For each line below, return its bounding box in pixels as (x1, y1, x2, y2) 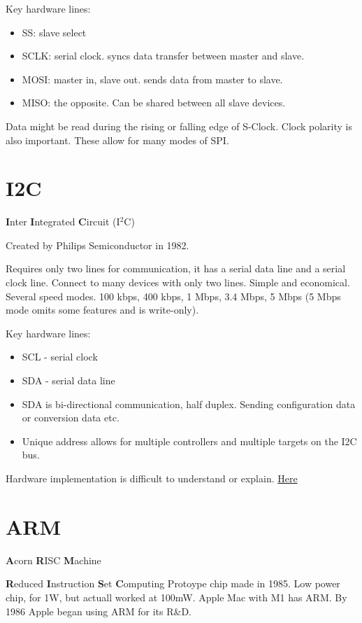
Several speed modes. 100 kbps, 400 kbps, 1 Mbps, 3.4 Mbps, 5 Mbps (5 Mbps (6, 288, 341, 303)
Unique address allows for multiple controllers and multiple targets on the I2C (22, 433, 357, 448)
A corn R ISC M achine (6, 552, 101, 567)
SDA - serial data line (22, 373, 115, 388)
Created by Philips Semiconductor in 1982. (6, 237, 189, 252)
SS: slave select (22, 24, 87, 39)
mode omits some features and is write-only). (6, 302, 199, 317)
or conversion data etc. (22, 410, 120, 425)
